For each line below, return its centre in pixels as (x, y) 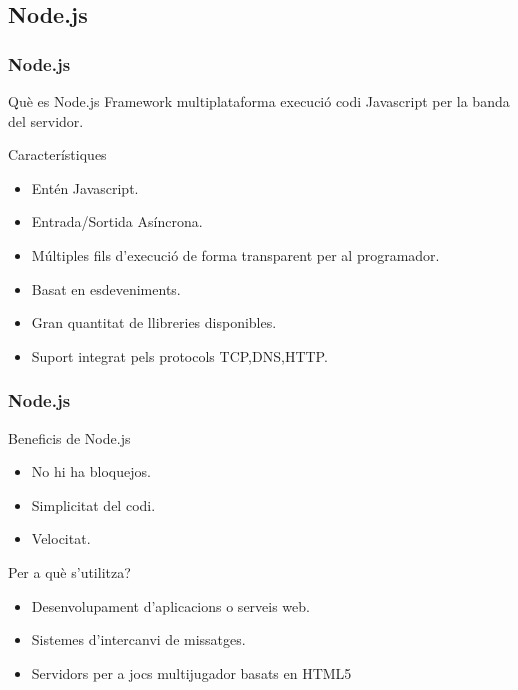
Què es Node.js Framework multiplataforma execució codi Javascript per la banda (259, 101)
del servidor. (46, 120)
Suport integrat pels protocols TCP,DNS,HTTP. (179, 355)
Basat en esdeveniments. (106, 288)
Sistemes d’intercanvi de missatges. (138, 639)
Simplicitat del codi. (93, 504)
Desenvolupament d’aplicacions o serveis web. (170, 605)
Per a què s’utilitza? (69, 571)
